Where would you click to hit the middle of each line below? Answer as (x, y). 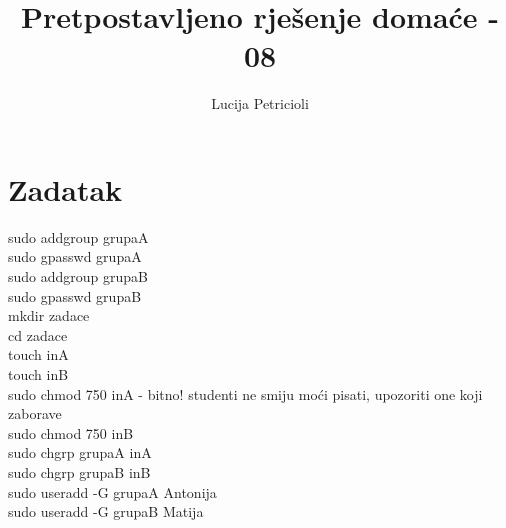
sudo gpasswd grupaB (75, 295)
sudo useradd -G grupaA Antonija (112, 491)
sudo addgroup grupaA (78, 236)
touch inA (38, 354)
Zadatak (65, 188)
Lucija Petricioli (260, 103)
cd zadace (38, 334)
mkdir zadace (49, 315)
